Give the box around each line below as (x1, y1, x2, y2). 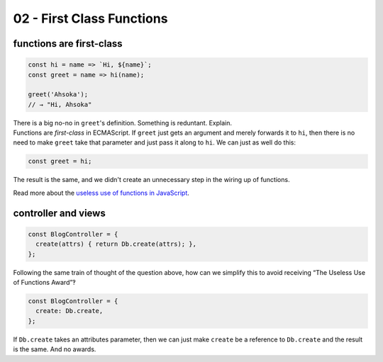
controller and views (13, 207, 106, 219)
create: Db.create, (35, 307, 104, 315)
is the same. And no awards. (13, 345, 96, 353)
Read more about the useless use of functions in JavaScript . (13, 188, 189, 197)
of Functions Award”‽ (13, 278, 76, 286)
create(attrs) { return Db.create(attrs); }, (35, 240, 196, 248)
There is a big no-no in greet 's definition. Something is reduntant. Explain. (13, 118, 232, 127)
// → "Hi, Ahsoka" (28, 100, 92, 108)
